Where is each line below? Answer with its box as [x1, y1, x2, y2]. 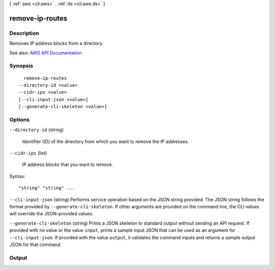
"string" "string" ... [18, 185, 75, 191]
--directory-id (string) [9, 127, 64, 133]
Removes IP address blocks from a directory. [9, 40, 104, 46]
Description [9, 30, 39, 37]
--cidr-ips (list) [9, 150, 47, 156]
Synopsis [9, 62, 33, 69]
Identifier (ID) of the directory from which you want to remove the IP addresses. [22, 138, 189, 144]
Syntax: [9, 173, 25, 179]
